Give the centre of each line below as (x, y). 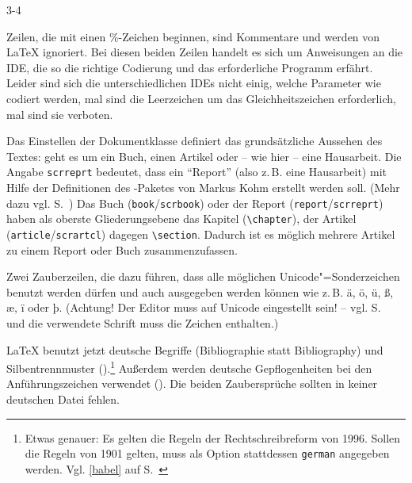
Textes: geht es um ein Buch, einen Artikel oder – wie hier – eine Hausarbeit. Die (204, 156)
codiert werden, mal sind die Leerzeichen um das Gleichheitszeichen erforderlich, (201, 98)
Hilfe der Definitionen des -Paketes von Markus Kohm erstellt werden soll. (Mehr (203, 187)
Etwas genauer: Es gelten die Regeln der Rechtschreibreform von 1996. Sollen (213, 437)
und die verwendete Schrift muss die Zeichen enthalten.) (143, 322)
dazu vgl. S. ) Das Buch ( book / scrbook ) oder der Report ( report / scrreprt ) (195, 203)
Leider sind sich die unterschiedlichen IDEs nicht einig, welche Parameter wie (194, 83)
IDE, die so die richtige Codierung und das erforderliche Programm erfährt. (190, 67)
